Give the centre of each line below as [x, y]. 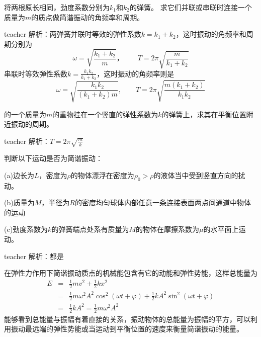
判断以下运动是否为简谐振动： [53, 158]
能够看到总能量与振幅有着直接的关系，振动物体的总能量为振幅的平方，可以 [127, 319]
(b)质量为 [19, 202]
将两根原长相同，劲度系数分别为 [57, 7]
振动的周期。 [32, 124]
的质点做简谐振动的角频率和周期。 [88, 17]
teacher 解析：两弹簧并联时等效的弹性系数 [73, 34]
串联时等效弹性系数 [36, 73]
